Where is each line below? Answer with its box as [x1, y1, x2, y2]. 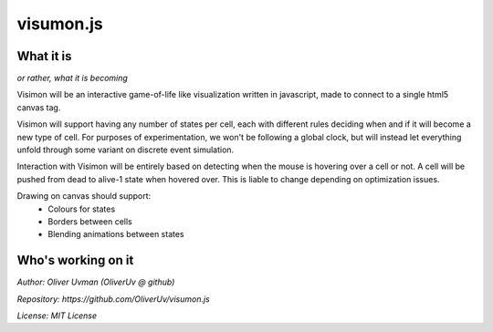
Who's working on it [16, 253, 134, 268]
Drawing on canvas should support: [16, 191, 152, 202]
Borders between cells [47, 215, 132, 227]
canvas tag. [16, 101, 61, 113]
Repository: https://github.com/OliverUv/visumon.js [16, 293, 210, 305]
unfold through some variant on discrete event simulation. [16, 144, 235, 155]
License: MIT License [16, 310, 98, 321]
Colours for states [47, 203, 116, 214]
